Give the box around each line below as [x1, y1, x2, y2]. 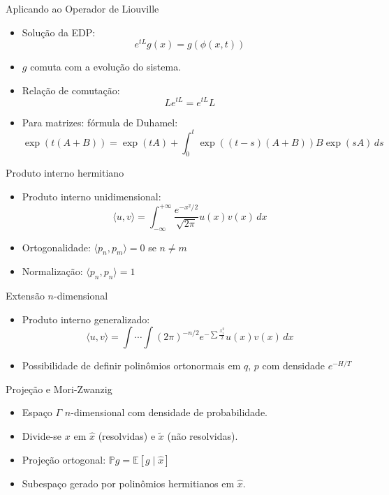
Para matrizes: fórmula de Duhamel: [22, 114, 178, 129]
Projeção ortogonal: [22, 452, 106, 466]
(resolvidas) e [98, 429, 156, 443]
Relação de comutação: [22, 82, 120, 97]
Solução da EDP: [22, 24, 96, 39]
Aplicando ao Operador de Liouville [6, 1, 159, 15]
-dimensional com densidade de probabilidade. [71, 405, 267, 420]
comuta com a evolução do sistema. [30, 59, 182, 74]
